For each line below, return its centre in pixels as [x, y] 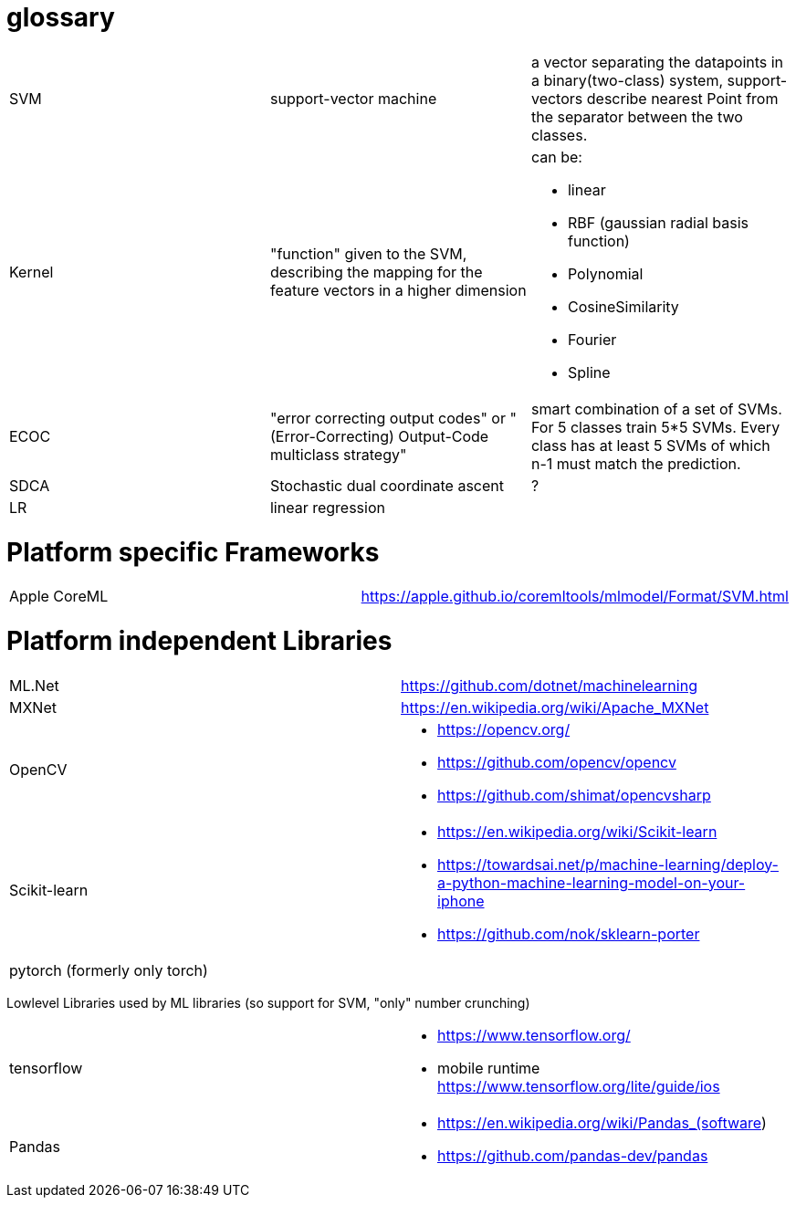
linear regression [327, 507]
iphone [461, 901]
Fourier [592, 339]
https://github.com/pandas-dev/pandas [573, 1155]
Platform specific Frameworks [193, 552]
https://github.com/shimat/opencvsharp [574, 795]
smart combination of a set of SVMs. [656, 409]
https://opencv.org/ [504, 729]
